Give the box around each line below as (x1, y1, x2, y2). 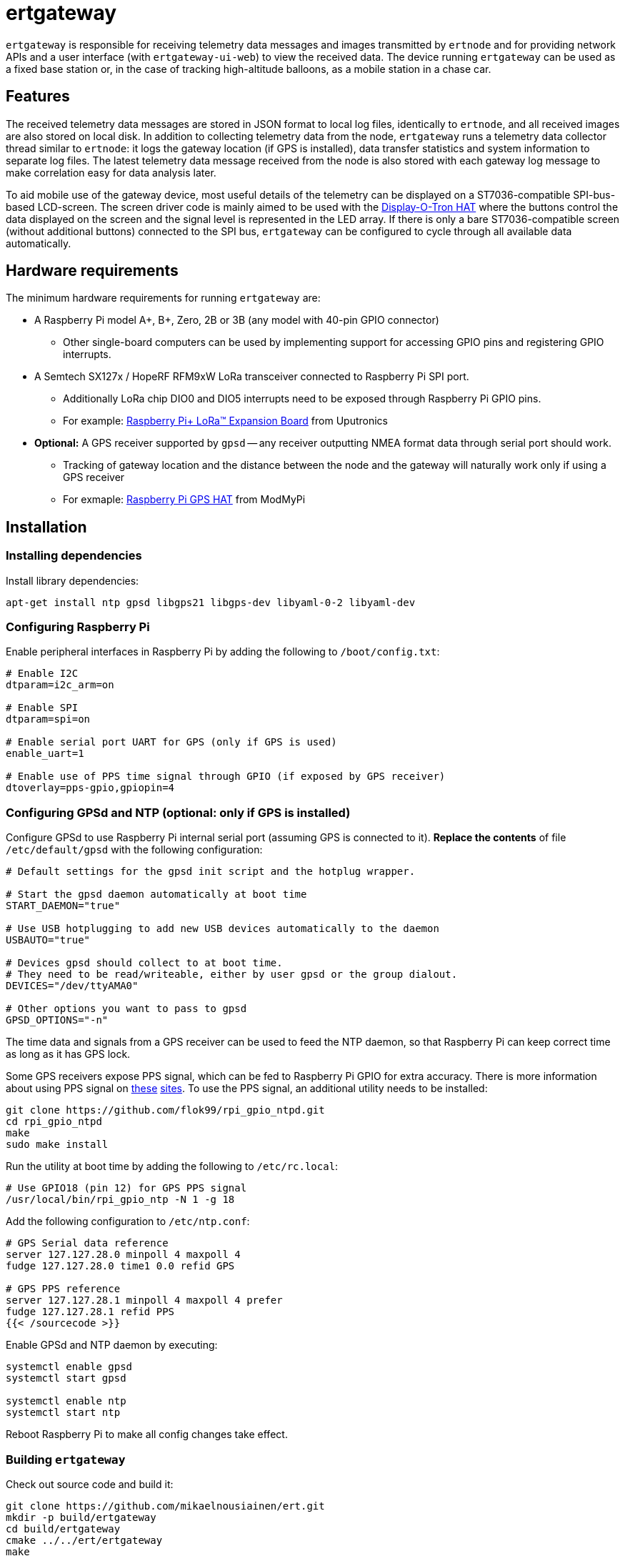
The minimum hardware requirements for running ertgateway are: (6, 292, 321, 304)
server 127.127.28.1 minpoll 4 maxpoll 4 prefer (6, 1294, 283, 1307)
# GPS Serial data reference (6, 1237, 169, 1249)
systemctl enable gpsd (6, 1361, 133, 1373)
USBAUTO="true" (6, 934, 91, 946)
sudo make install (6, 1139, 109, 1151)
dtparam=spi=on (6, 713, 91, 725)
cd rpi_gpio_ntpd (6, 1116, 102, 1128)
